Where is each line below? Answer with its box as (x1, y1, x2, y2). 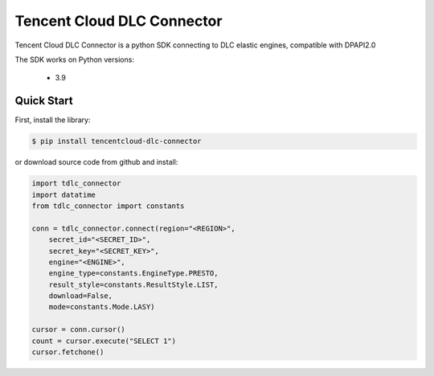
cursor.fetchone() (31, 348, 104, 357)
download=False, (48, 292, 113, 300)
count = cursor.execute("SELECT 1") (31, 336, 177, 345)
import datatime (31, 190, 96, 199)
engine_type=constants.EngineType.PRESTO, (48, 269, 219, 278)
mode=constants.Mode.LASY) (48, 302, 156, 312)
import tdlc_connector (31, 179, 121, 188)
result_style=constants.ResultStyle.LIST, (48, 280, 219, 289)
